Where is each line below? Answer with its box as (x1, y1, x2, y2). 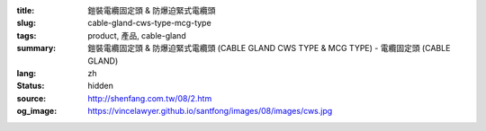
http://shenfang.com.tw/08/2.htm (87, 92, 212, 103)
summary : (16, 43, 57, 54)
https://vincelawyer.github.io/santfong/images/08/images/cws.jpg (87, 106, 333, 117)
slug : (16, 18, 36, 29)
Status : (16, 81, 45, 92)
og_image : (16, 106, 58, 117)
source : (16, 92, 47, 103)
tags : (16, 30, 37, 40)
